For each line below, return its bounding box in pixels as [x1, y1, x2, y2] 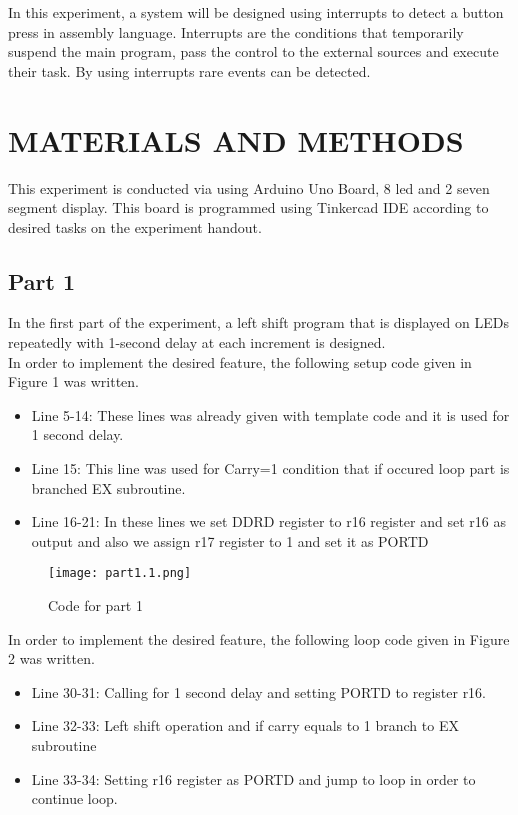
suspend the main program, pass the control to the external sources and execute [8, 41, 499, 62]
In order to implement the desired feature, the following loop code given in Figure [8, 628, 510, 649]
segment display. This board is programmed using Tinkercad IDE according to [8, 197, 489, 218]
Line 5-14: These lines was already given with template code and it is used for [31, 404, 510, 425]
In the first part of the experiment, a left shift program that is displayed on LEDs [8, 312, 509, 333]
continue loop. [31, 788, 118, 809]
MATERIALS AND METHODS [8, 119, 464, 160]
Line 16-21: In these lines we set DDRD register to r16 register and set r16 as [31, 511, 506, 532]
